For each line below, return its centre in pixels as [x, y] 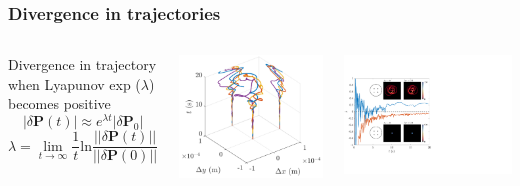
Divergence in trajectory [82, 64]
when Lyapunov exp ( [74, 83]
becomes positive [59, 103]
